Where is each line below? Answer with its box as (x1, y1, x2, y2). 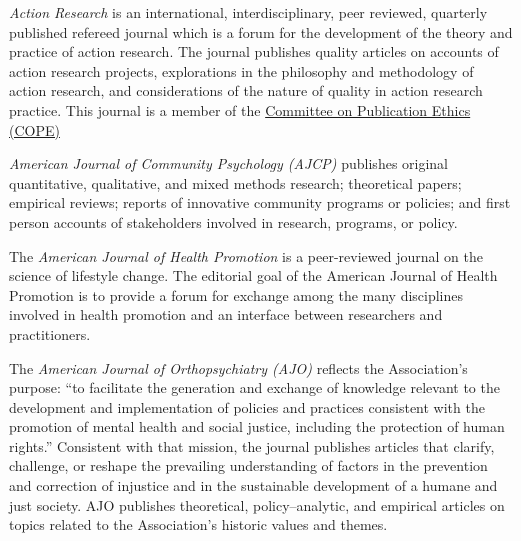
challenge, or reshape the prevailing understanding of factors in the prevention (9, 455, 488, 476)
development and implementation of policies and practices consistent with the (9, 396, 485, 417)
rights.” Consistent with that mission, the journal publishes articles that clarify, (9, 435, 495, 456)
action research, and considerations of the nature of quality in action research (9, 80, 483, 101)
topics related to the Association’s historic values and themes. (9, 514, 388, 535)
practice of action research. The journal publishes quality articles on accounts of (9, 41, 499, 62)
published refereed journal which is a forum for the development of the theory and (9, 21, 513, 42)
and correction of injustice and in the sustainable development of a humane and (9, 475, 498, 496)
